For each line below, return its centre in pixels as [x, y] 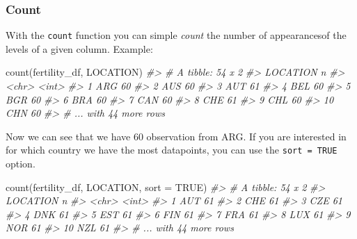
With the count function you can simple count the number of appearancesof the [176, 35]
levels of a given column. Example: [79, 48]
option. [21, 164]
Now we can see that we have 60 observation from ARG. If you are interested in [176, 136]
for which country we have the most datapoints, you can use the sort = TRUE [172, 150]
